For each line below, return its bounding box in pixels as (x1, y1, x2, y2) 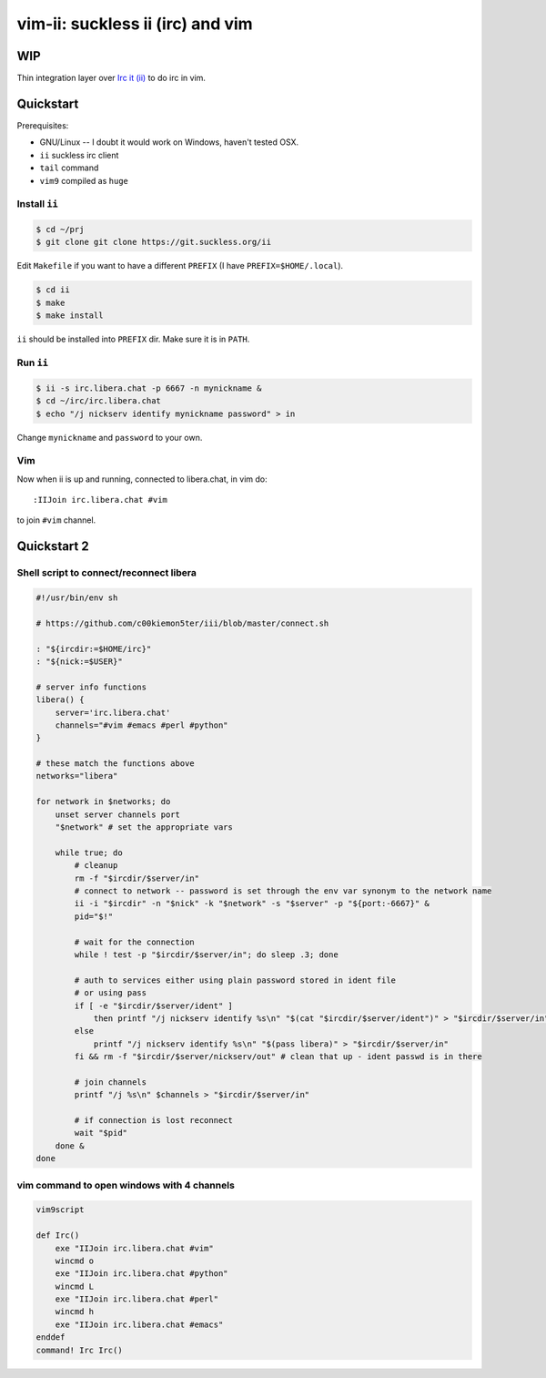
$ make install (35, 311, 104, 321)
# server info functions (35, 681, 147, 692)
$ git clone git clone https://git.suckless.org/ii (35, 237, 272, 248)
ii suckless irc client (39, 149, 119, 160)
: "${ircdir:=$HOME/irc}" (35, 643, 152, 654)
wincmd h (55, 1307, 95, 1317)
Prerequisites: (16, 119, 69, 131)
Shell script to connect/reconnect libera (16, 567, 197, 579)
